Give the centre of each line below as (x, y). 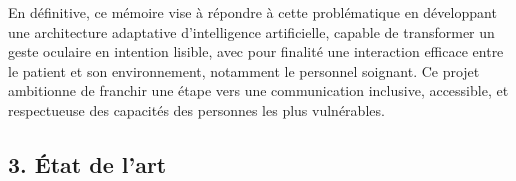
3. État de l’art (87, 163)
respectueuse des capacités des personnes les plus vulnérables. (196, 109)
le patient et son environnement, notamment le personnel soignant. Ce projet (244, 70)
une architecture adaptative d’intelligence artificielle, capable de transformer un (251, 31)
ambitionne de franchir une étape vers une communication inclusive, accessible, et (258, 90)
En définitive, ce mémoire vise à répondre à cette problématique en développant (252, 12)
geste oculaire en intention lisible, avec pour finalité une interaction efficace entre (256, 51)
